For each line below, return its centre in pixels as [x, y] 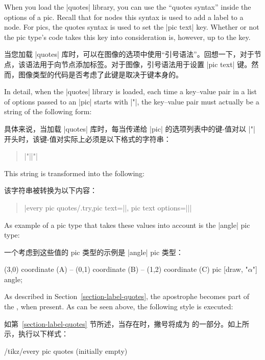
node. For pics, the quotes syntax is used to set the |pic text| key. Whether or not [132, 27]
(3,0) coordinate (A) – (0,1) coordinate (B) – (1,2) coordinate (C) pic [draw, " [126, 269]
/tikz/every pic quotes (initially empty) [66, 351]
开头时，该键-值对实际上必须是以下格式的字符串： [88, 139]
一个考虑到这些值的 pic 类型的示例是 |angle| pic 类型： [94, 252]
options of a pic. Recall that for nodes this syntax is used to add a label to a [124, 17]
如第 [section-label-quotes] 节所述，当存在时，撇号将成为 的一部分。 [116, 323]
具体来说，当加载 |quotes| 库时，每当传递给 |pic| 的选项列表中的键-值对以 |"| [130, 128]
